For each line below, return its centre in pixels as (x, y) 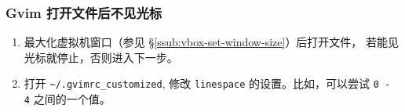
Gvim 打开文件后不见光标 (84, 12)
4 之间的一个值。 (67, 99)
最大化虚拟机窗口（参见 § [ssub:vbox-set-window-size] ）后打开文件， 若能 (206, 42)
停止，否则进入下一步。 (117, 57)
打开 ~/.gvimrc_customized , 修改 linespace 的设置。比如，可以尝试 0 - (207, 83)
